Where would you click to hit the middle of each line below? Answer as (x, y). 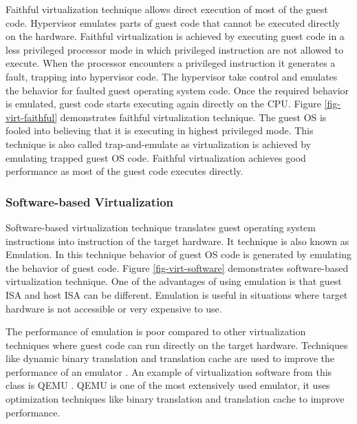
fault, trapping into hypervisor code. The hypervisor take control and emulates (172, 76)
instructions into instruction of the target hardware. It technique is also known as (177, 241)
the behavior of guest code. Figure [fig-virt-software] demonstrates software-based (177, 267)
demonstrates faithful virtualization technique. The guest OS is (193, 117)
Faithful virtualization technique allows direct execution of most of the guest (167, 9)
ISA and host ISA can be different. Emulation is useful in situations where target (177, 294)
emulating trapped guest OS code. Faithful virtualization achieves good (156, 157)
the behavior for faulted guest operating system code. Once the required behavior (177, 90)
